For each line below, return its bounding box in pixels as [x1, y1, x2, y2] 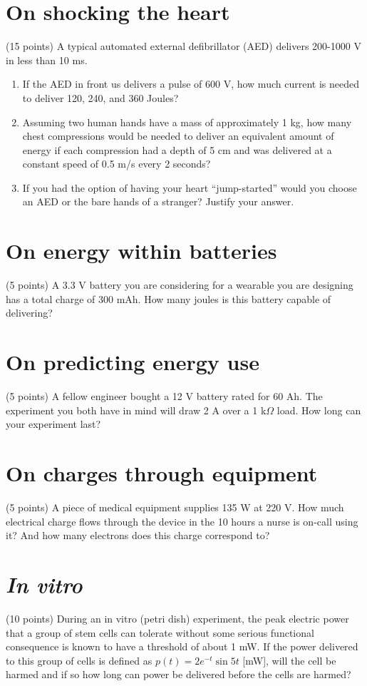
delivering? [6, 305, 53, 320]
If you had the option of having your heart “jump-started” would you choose [22, 180, 357, 195]
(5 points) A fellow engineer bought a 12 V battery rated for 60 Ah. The [6, 389, 323, 404]
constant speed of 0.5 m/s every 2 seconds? [22, 156, 211, 171]
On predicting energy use [6, 347, 259, 377]
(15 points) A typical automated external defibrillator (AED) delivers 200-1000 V [6, 39, 361, 53]
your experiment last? [6, 416, 101, 431]
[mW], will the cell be [242, 652, 336, 667]
